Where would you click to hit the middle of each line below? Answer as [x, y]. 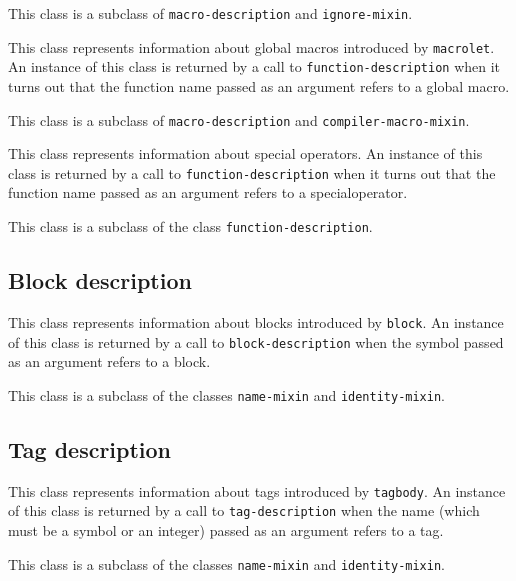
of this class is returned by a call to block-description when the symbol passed [256, 341]
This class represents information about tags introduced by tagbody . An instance [257, 490]
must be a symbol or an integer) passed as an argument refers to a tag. [226, 530]
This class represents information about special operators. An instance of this [245, 153]
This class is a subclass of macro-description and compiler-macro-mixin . [239, 119]
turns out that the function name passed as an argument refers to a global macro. [259, 85]
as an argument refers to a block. [109, 361]
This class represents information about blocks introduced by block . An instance [256, 321]
